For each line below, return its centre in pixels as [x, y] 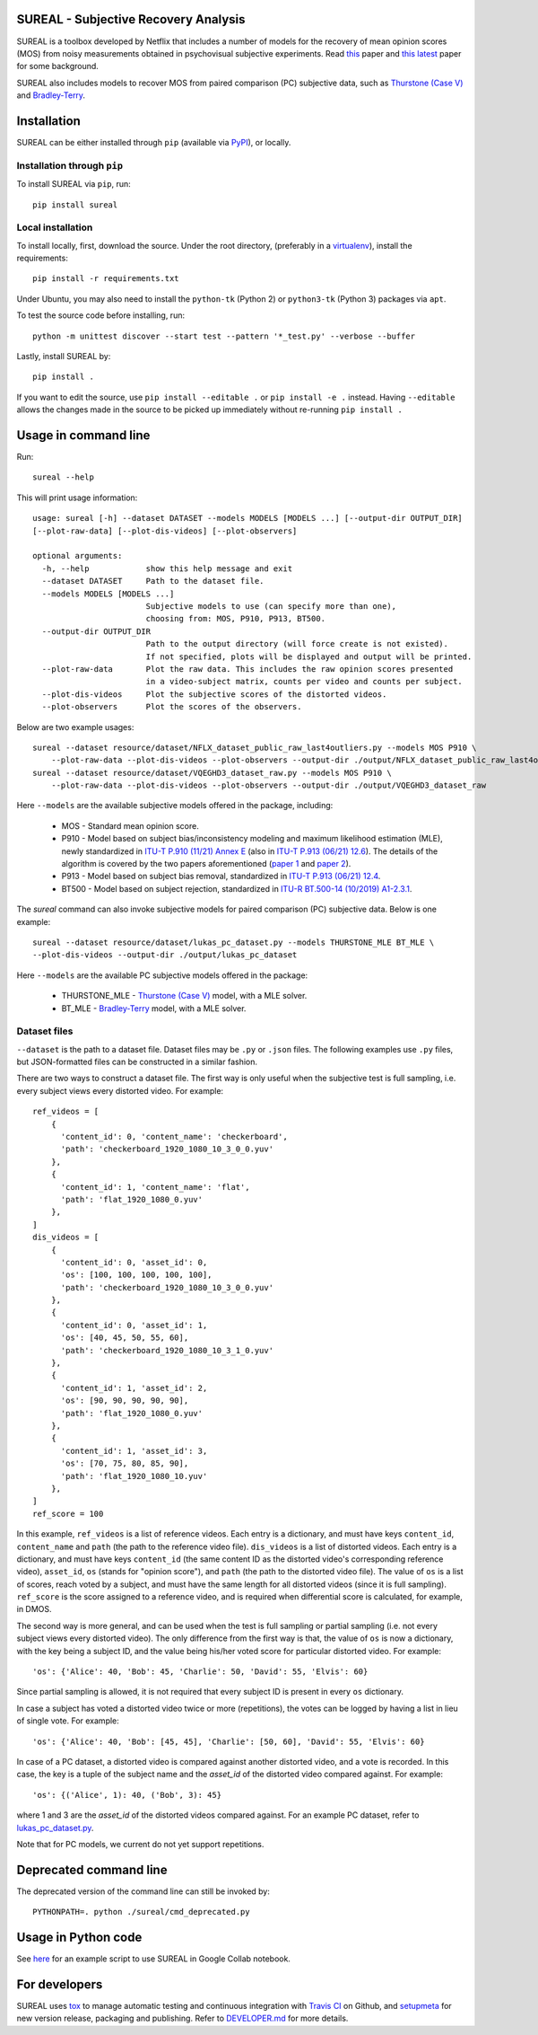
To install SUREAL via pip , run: [74, 184]
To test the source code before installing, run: [101, 315]
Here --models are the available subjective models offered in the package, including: [175, 806]
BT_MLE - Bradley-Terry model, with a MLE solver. [154, 1008]
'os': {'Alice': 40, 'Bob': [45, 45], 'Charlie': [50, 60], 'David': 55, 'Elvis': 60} [229, 1741]
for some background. [57, 66]
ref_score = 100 [68, 1514]
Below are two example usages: [75, 727]
